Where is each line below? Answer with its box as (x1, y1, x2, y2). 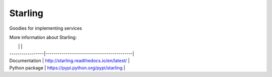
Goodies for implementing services (9, 25, 83, 31)
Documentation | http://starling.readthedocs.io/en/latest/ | (9, 58, 130, 64)
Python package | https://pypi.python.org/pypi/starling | (9, 64, 125, 70)
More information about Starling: (9, 34, 77, 40)
